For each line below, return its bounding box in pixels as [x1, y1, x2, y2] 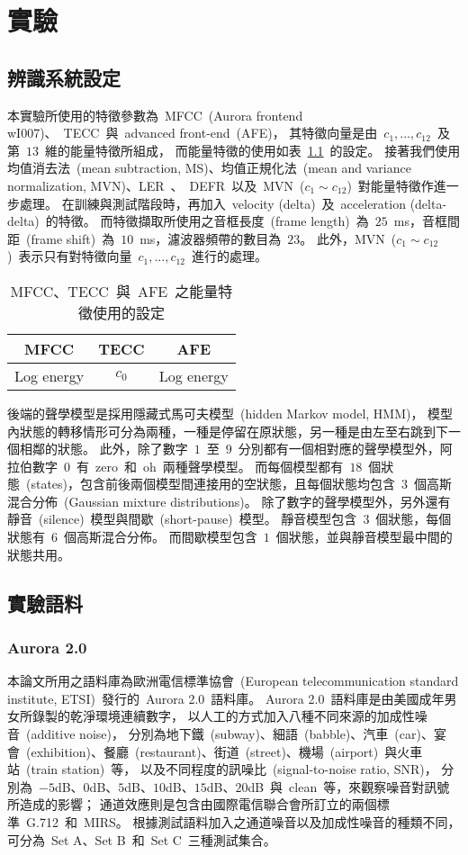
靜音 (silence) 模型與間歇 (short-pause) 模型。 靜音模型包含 [7, 509, 357, 528]
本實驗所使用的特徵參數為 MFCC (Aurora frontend [7, 105, 303, 124]
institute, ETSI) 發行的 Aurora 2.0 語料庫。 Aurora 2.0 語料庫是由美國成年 [7, 688, 445, 707]
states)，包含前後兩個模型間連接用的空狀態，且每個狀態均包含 [31, 474, 396, 493]
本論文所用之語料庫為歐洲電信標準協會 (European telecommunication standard [7, 671, 459, 690]
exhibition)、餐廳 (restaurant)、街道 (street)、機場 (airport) [31, 742, 379, 760]
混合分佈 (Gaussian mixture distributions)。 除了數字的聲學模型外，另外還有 [7, 491, 451, 510]
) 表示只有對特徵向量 [7, 247, 132, 265]
